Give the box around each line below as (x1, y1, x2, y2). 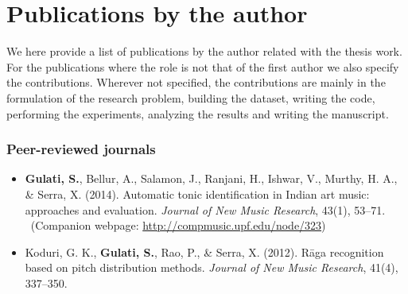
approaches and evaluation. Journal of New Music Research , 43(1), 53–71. (25, 201, 386, 218)
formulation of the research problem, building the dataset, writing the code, (6, 89, 375, 106)
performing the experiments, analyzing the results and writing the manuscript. (6, 105, 389, 122)
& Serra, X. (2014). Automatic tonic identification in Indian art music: (25, 185, 370, 202)
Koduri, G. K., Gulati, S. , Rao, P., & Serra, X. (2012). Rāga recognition (25, 243, 384, 260)
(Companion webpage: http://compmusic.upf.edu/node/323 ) (30, 217, 326, 234)
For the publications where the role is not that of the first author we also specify (6, 58, 399, 75)
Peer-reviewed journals (6, 139, 156, 159)
